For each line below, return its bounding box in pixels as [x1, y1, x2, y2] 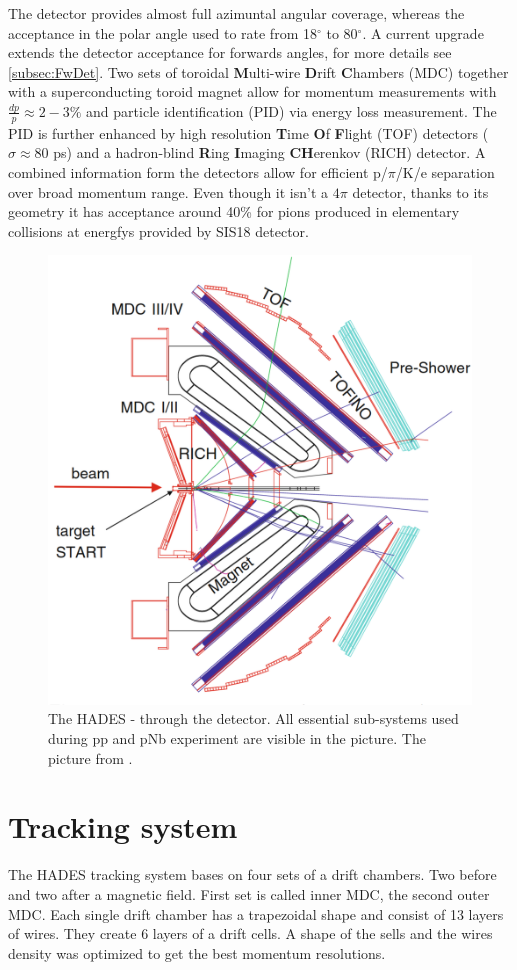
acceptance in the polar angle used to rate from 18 [8, 22, 317, 43]
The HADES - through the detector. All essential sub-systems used [48, 708, 459, 729]
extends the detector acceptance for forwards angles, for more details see [8, 42, 452, 63]
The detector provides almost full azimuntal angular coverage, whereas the [8, 3, 465, 23]
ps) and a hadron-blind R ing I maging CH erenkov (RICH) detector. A [53, 142, 486, 163]
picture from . [48, 747, 133, 768]
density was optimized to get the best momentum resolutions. [8, 942, 386, 963]
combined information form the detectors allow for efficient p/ [8, 161, 388, 182]
